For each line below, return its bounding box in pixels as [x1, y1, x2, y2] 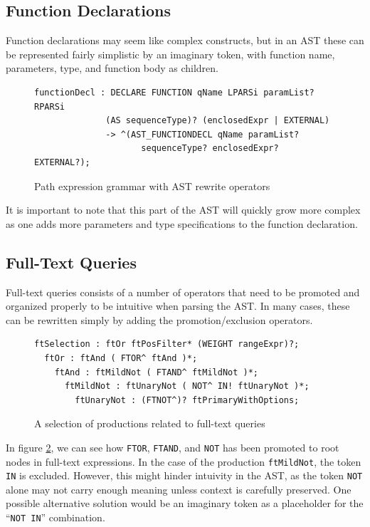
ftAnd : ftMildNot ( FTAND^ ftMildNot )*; [54, 367, 258, 377]
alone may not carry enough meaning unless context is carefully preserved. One [6, 481, 351, 496]
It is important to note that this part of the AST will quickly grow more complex [6, 202, 361, 217]
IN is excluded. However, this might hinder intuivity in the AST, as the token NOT [6, 468, 363, 483]
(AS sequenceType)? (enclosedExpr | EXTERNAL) [105, 115, 330, 126]
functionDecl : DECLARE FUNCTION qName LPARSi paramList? [34, 87, 314, 98]
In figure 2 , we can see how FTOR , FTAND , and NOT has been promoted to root [6, 439, 339, 454]
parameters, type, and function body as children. [6, 61, 218, 75]
